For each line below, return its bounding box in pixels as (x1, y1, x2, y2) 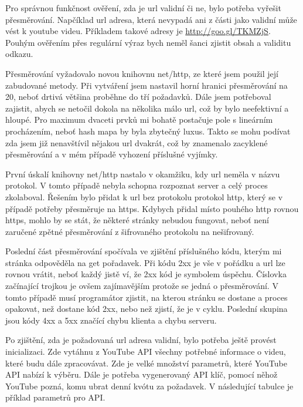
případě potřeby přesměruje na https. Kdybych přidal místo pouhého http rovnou (5, 202, 299, 214)
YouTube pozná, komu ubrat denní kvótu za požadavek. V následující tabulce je (5, 379, 294, 392)
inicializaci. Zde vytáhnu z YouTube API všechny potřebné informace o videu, (5, 345, 286, 358)
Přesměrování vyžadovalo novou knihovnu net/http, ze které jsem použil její (5, 67, 278, 79)
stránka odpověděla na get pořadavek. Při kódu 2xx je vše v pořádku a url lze (5, 256, 285, 268)
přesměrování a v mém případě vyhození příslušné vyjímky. (5, 148, 218, 160)
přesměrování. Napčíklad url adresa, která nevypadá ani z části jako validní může (5, 13, 297, 25)
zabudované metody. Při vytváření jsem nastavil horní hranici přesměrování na (5, 79, 288, 91)
